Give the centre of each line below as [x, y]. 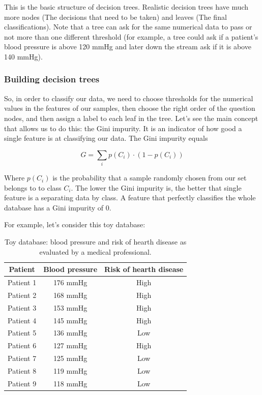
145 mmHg [70, 320]
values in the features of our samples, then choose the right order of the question [130, 108]
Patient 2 [22, 295]
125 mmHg [70, 358]
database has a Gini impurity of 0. [58, 207]
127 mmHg [70, 345]
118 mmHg [70, 383]
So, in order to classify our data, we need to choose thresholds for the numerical [129, 98]
